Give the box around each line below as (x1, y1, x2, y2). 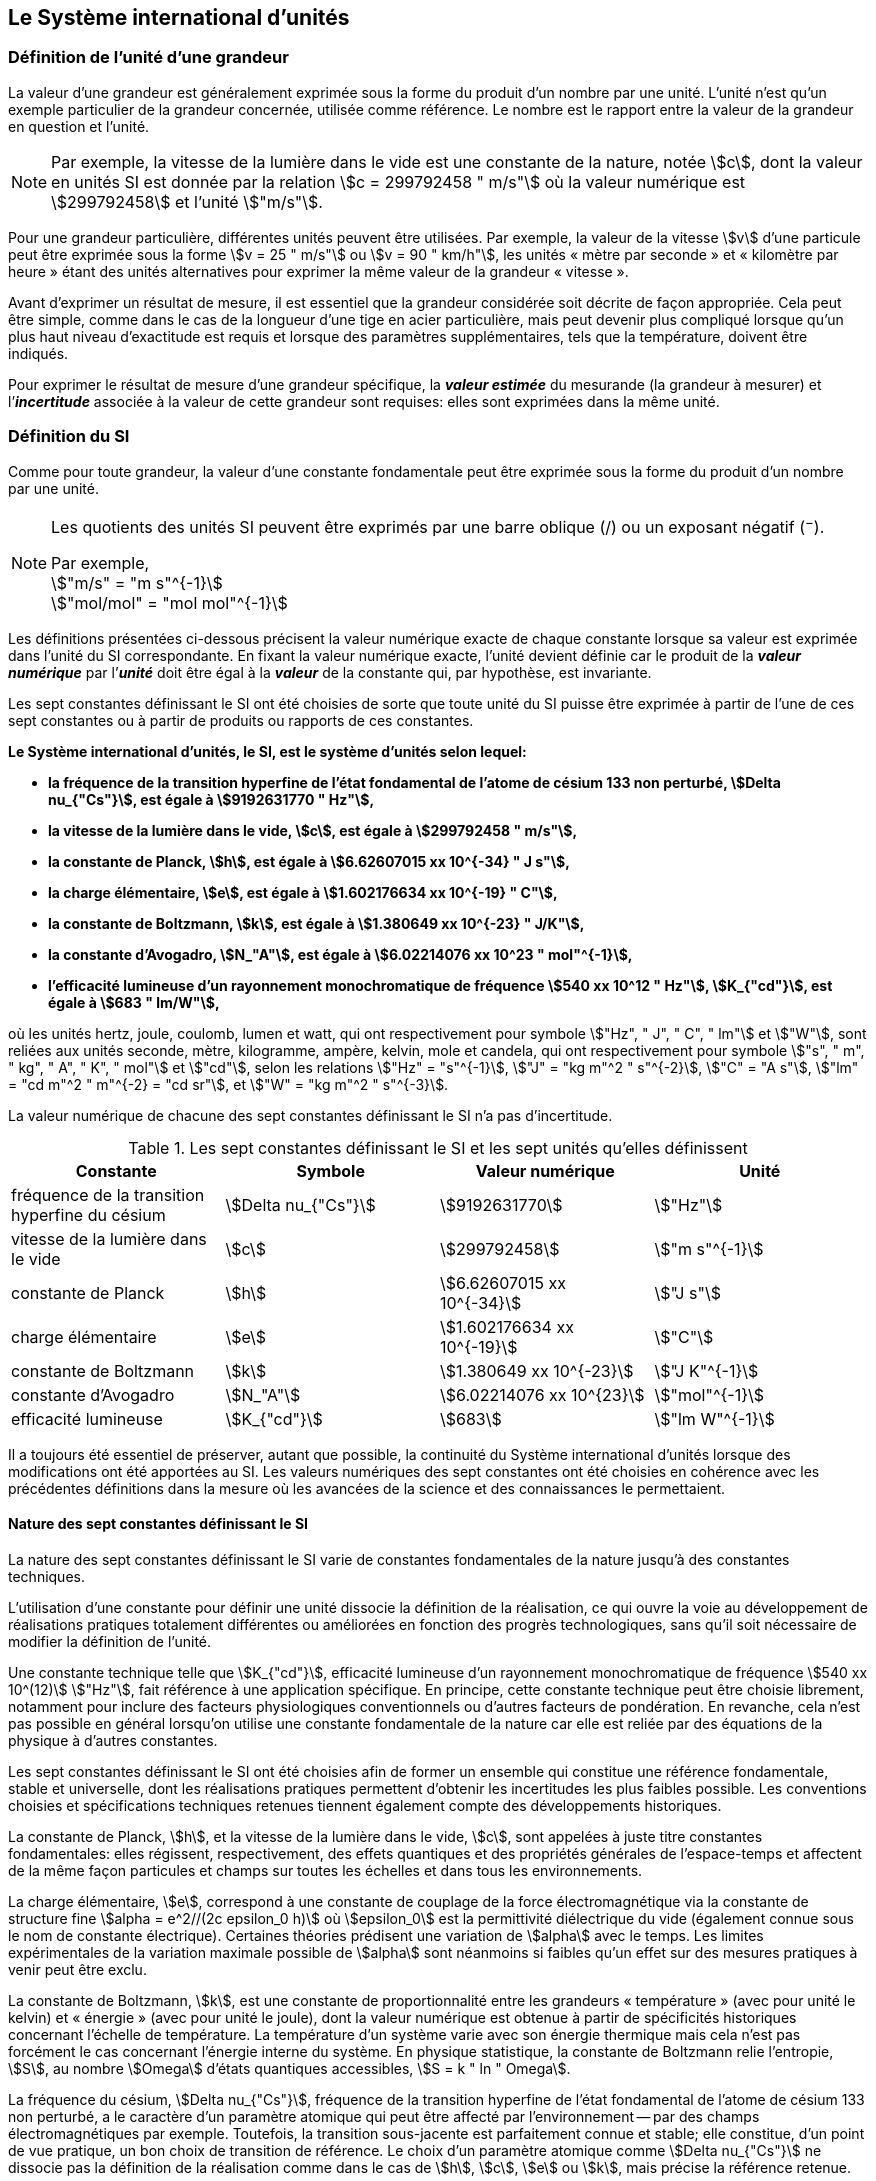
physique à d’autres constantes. (8, 1732, 218, 1750)
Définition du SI (8, 426, 130, 447)
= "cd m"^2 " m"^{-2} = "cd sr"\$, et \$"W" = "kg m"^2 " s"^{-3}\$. (8, 1075, 449, 1093)
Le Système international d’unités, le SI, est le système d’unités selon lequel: (8, 742, 527, 760)
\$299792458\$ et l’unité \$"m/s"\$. (51, 191, 323, 212)
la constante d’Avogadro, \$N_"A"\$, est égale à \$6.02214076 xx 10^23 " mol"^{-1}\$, (48, 945, 633, 963)
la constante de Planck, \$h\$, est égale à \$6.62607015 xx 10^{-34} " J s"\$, (48, 852, 570, 870)
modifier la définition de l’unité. (8, 1633, 212, 1651)
